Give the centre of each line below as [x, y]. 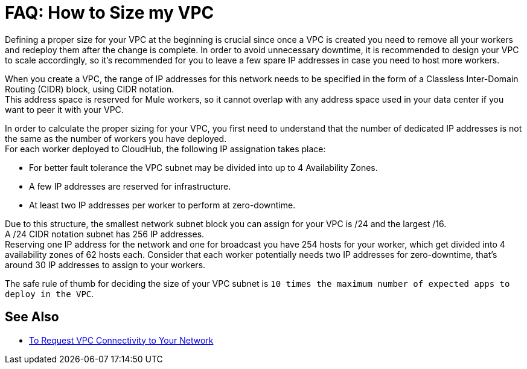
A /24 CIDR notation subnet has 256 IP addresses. [105, 234]
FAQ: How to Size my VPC [110, 13]
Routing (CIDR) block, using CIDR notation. [90, 89]
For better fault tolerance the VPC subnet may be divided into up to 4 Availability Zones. [203, 167]
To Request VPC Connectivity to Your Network [121, 340]
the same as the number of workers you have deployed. [116, 138]
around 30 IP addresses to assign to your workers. [105, 265]
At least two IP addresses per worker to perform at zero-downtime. [162, 205]
